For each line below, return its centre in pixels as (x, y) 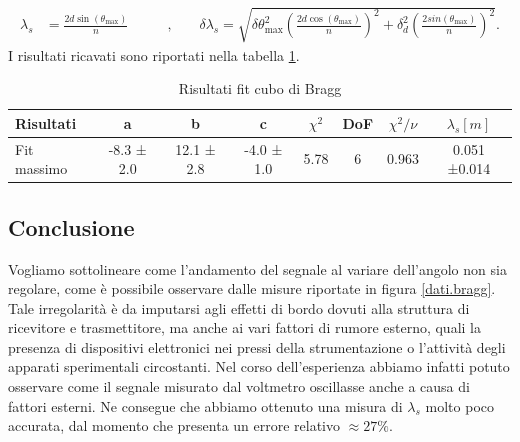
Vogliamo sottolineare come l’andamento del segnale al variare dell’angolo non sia (257, 268)
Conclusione (71, 226)
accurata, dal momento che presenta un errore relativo (174, 425)
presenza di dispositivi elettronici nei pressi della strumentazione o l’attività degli (257, 346)
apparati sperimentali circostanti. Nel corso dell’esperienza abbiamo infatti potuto (259, 366)
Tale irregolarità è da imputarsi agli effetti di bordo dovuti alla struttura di (239, 307)
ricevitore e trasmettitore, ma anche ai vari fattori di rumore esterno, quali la (244, 327)
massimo (41, 168)
